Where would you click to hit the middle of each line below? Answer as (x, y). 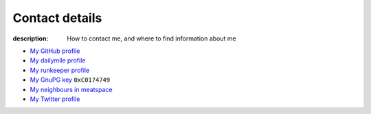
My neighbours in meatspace (71, 89)
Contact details (57, 18)
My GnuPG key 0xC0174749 (70, 80)
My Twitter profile (55, 99)
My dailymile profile (58, 60)
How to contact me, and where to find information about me (151, 38)
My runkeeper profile (60, 70)
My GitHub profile (55, 51)
